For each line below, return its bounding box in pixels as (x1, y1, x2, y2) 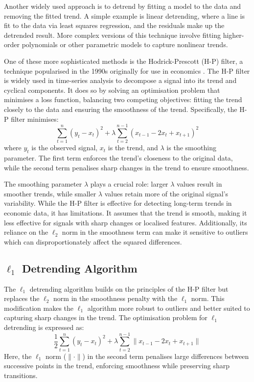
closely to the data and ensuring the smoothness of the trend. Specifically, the (4, 104, 237, 114)
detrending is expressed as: (4, 322, 84, 332)
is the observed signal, (31, 142, 98, 153)
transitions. (4, 370, 38, 380)
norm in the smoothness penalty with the (53, 293, 178, 303)
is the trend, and (108, 142, 158, 153)
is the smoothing (166, 142, 217, 153)
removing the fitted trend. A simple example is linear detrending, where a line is (4, 10, 245, 21)
